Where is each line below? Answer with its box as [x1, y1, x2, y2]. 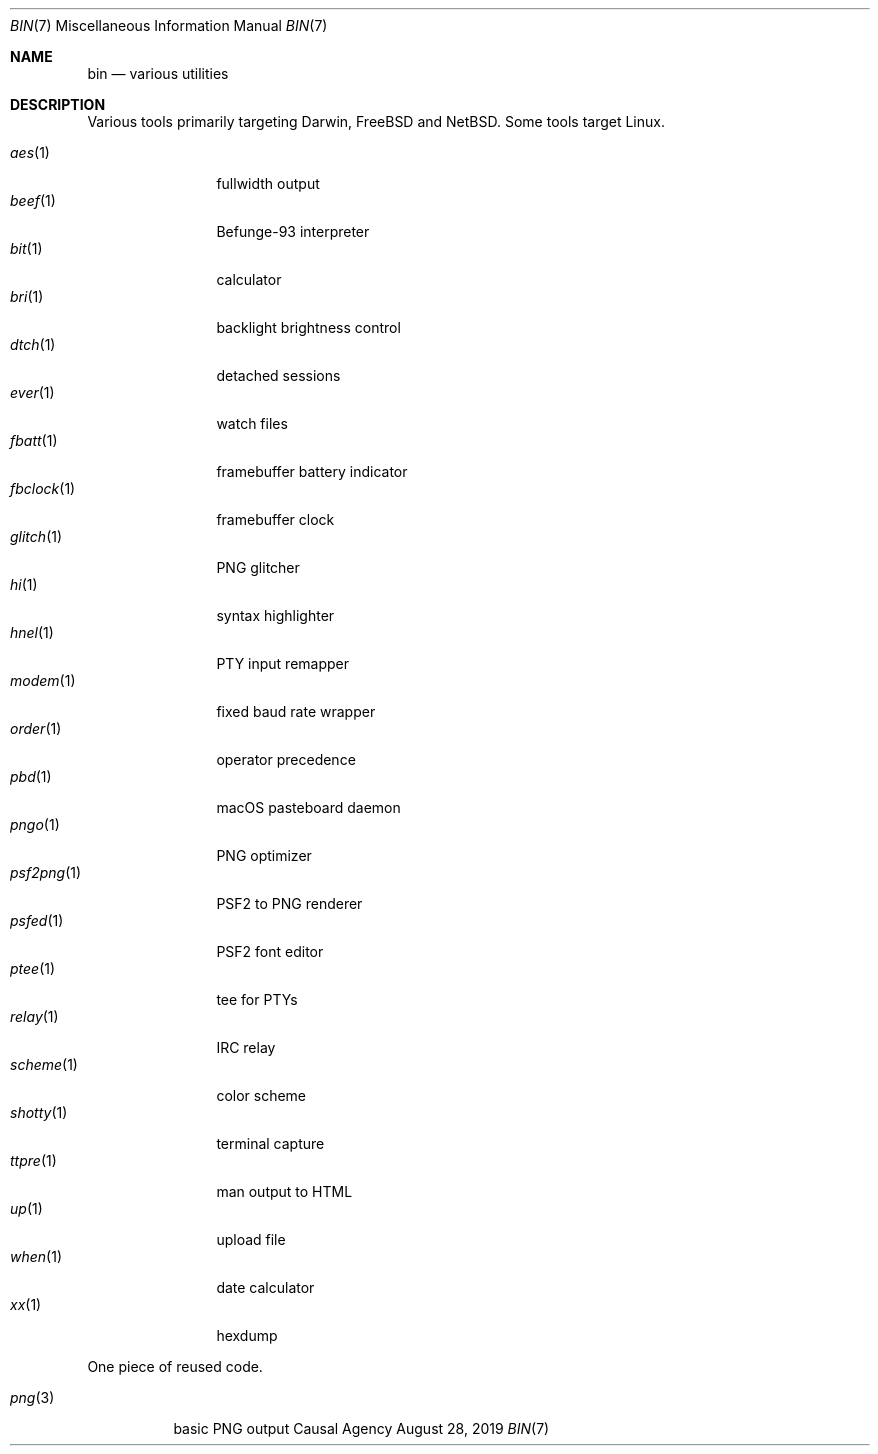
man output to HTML [216, 1183, 353, 1200]
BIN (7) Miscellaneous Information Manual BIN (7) [10, 17, 328, 34]
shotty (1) [10, 1104, 68, 1121]
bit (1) [10, 240, 43, 257]
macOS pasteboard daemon [216, 799, 401, 816]
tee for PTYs [216, 991, 298, 1008]
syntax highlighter [216, 607, 335, 624]
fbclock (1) [10, 480, 76, 497]
